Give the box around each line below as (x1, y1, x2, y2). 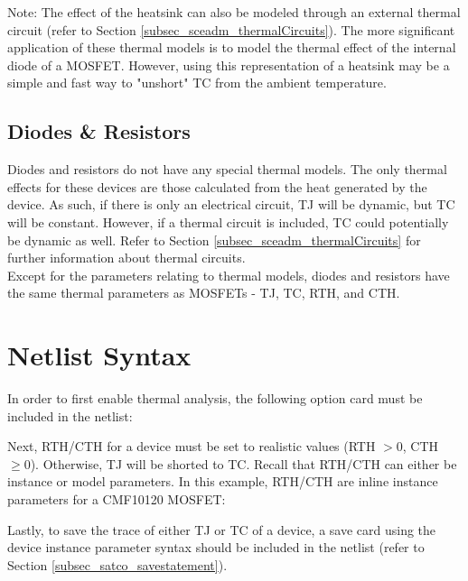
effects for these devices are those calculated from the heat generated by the (7, 177, 427, 196)
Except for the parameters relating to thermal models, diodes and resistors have (7, 265, 450, 284)
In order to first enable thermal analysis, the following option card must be (7, 389, 423, 408)
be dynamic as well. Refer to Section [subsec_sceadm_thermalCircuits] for (7, 230, 421, 249)
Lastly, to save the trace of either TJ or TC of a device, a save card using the (7, 520, 436, 539)
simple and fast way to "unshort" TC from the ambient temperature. (7, 73, 387, 92)
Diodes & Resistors (7, 117, 191, 145)
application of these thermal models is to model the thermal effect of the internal (7, 38, 456, 57)
